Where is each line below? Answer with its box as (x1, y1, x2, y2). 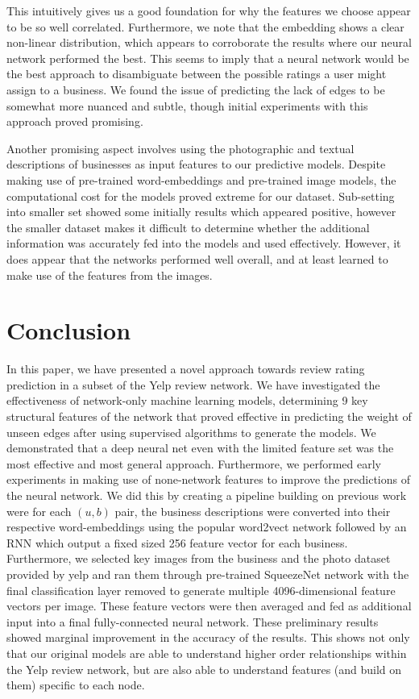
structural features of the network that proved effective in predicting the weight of (6, 408, 412, 424)
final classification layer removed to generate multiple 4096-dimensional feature (6, 581, 396, 598)
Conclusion (6, 314, 131, 347)
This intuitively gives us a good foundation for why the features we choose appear (6, 2, 411, 19)
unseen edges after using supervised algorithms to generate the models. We (6, 423, 376, 440)
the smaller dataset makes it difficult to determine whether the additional (6, 218, 370, 235)
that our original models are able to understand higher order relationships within (6, 644, 407, 661)
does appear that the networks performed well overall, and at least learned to (6, 250, 388, 267)
